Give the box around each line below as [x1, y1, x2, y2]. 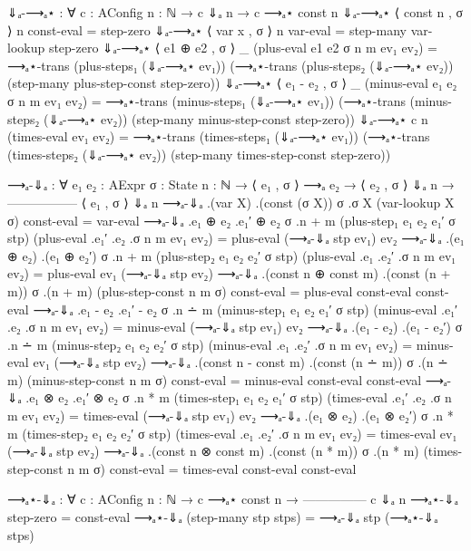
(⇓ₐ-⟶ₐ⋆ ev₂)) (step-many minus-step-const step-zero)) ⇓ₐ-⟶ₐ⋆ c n [44, 109, 428, 128]
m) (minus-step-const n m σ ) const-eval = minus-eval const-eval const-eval [7, 370, 422, 389]
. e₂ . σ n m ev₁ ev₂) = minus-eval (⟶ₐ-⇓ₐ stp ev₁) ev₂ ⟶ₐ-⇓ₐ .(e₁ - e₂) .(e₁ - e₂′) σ [7, 317, 463, 336]
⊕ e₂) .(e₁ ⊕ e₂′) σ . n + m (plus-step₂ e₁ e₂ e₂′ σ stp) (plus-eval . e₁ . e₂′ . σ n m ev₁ [7, 246, 456, 265]
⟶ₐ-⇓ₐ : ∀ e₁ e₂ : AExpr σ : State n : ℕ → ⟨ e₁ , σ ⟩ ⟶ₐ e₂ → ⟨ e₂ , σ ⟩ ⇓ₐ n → [7, 175, 455, 194]
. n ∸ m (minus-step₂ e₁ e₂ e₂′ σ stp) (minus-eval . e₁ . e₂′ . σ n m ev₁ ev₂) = [7, 334, 413, 353]
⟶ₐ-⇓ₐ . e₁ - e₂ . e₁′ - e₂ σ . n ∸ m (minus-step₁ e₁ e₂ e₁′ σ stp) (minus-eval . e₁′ [33, 299, 458, 318]
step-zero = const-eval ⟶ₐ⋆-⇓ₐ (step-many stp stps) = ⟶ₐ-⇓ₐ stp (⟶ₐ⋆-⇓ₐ [7, 507, 438, 527]
